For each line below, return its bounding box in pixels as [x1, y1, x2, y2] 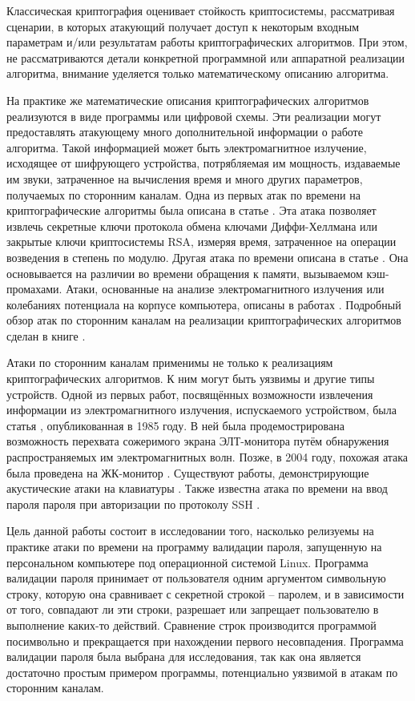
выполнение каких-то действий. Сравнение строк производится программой [6, 616, 377, 633]
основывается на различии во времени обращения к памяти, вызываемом [6, 264, 363, 281]
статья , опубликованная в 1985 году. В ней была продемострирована [6, 417, 344, 433]
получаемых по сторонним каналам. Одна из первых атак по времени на [6, 186, 361, 203]
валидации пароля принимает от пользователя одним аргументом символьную [6, 570, 386, 586]
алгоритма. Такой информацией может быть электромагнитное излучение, [6, 139, 367, 155]
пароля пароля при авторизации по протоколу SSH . [6, 495, 260, 512]
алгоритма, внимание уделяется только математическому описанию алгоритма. [6, 65, 389, 82]
